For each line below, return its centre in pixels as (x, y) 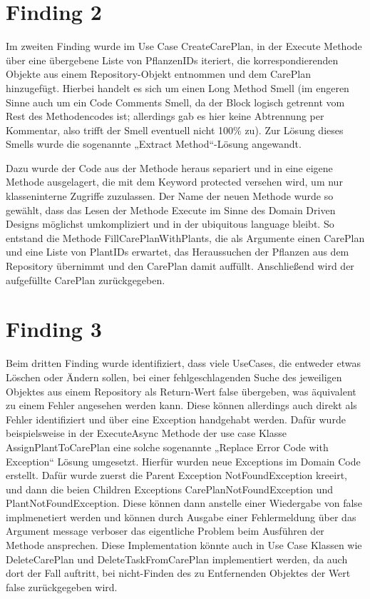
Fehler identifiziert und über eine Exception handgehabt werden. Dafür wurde (176, 419)
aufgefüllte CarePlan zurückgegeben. (86, 280)
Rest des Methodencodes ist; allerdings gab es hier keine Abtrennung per (165, 116)
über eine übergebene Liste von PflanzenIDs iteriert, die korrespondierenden (172, 60)
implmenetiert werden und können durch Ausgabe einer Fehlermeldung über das (181, 517)
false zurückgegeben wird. (62, 587)
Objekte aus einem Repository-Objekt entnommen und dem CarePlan (159, 74)
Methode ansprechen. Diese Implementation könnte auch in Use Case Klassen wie (184, 545)
